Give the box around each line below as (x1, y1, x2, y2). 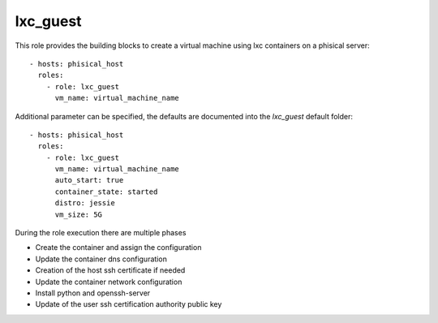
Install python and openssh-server (35, 288, 151, 298)
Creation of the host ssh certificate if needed (35, 265, 186, 275)
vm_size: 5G (54, 209, 103, 219)
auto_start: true (54, 175, 124, 185)
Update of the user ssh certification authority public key (35, 299, 222, 309)
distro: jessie (54, 199, 115, 208)
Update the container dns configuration (35, 254, 168, 264)
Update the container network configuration (35, 277, 182, 286)
